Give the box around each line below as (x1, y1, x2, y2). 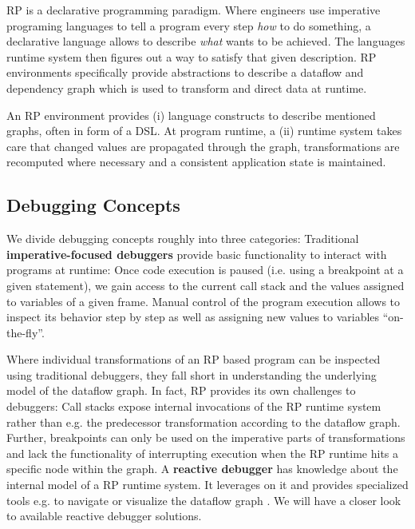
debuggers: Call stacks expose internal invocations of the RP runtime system (6, 398, 381, 415)
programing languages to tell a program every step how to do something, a (6, 17, 371, 34)
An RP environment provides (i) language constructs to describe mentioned (6, 106, 376, 123)
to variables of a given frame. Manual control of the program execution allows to (6, 292, 401, 309)
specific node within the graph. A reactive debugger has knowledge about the (6, 460, 398, 477)
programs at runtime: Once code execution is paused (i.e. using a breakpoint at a (6, 261, 404, 278)
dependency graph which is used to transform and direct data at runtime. (6, 79, 367, 96)
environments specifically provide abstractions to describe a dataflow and (6, 64, 364, 81)
